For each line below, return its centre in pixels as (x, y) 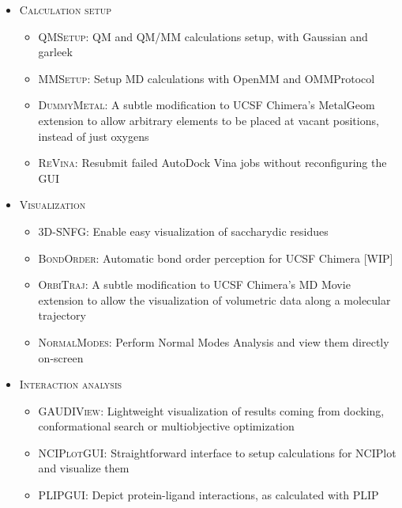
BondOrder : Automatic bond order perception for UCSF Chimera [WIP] (216, 258)
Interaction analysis (71, 384)
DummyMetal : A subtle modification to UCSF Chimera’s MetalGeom (207, 105)
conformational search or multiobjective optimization (166, 426)
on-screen (61, 357)
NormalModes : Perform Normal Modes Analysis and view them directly (214, 341)
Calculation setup (65, 9)
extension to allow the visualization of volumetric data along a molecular (214, 299)
